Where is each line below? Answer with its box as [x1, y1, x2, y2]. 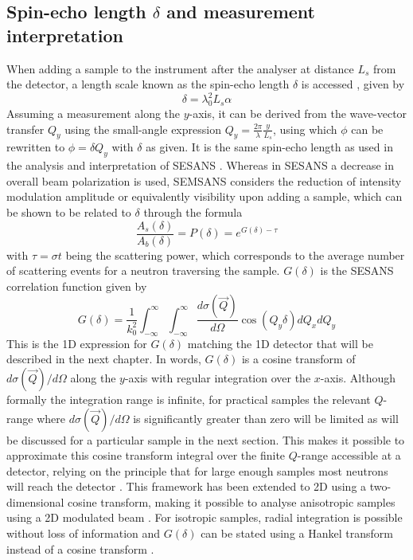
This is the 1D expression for [6, 335, 147, 351]
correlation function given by [6, 277, 147, 294]
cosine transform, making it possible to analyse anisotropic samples [68, 493, 395, 510]
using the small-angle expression [64, 120, 221, 137]
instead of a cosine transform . [6, 540, 154, 557]
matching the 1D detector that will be [187, 335, 373, 351]
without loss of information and [6, 525, 161, 542]
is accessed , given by [301, 76, 405, 92]
